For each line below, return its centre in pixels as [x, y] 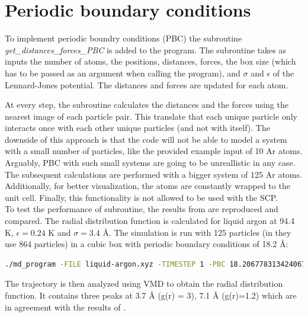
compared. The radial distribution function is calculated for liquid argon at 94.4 [150, 221]
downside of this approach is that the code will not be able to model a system [146, 139]
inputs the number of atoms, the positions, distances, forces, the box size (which [150, 61]
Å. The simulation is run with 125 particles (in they [197, 232]
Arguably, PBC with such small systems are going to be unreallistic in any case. [150, 163]
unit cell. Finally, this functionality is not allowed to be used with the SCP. [142, 197]
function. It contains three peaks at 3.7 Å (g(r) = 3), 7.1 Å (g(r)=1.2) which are [151, 295]
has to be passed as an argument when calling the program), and [123, 73]
